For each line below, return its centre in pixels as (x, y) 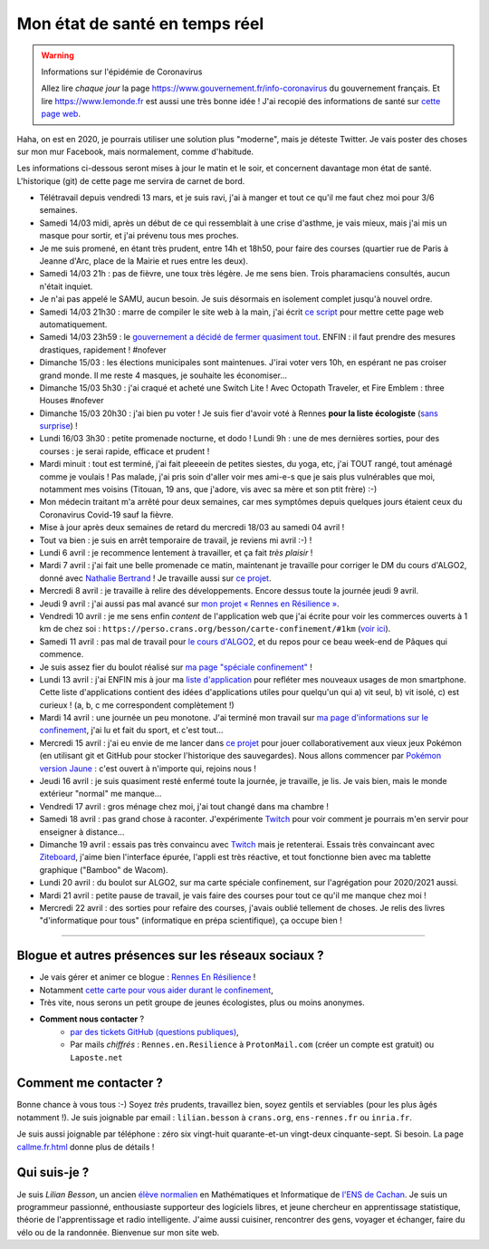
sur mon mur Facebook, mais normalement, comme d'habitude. (135, 151)
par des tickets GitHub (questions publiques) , (154, 1031)
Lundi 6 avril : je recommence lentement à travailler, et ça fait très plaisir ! (176, 552)
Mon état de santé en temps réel (140, 24)
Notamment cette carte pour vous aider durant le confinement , (156, 990)
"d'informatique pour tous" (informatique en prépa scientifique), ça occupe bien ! (191, 921)
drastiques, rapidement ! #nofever (103, 350)
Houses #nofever (72, 401)
